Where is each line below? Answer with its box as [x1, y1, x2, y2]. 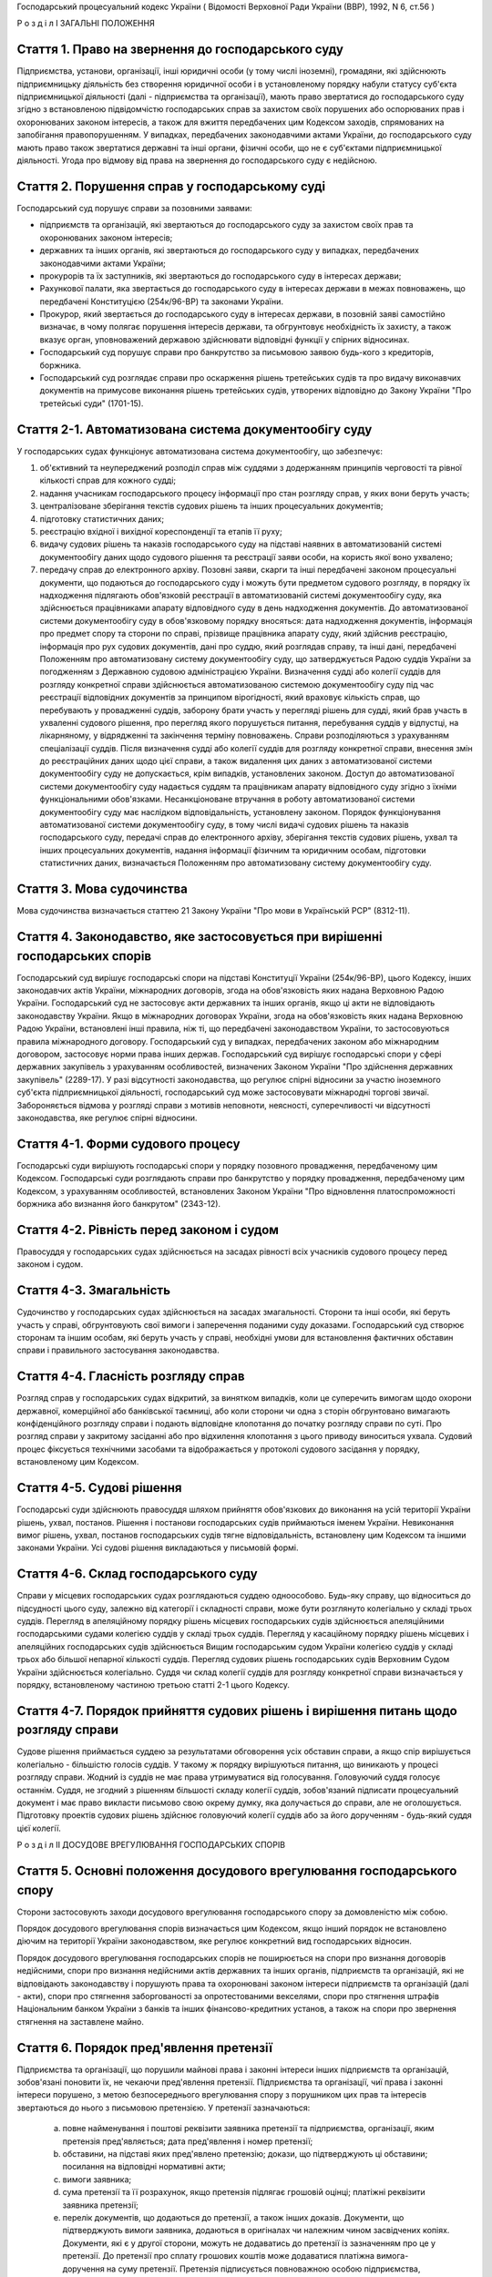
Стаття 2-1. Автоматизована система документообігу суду [16, 422, 373, 437]
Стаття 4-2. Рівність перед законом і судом [16, 1221, 280, 1238]
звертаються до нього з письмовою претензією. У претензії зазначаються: [16, 2102, 311, 2113]
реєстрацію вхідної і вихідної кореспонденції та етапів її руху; [39, 526, 282, 537]
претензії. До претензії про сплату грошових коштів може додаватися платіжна [62, 2251, 375, 2262]
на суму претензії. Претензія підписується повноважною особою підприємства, [106, 2263, 421, 2274]
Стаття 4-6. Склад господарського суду [16, 1567, 259, 1582]
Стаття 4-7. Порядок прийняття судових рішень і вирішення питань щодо [16, 1703, 457, 1719]
